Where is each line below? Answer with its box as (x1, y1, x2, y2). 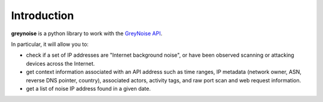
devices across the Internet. (26, 60, 95, 67)
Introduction (11, 9, 74, 22)
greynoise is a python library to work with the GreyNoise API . (11, 30, 163, 37)
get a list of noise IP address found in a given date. (26, 85, 151, 92)
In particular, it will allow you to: (11, 41, 89, 48)
